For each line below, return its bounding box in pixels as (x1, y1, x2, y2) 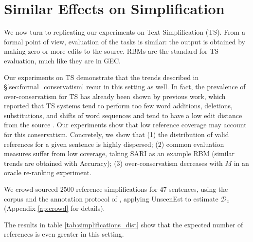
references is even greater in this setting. (4, 229, 124, 239)
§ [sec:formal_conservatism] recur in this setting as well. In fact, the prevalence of (4, 81, 246, 92)
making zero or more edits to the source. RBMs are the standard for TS (4, 46, 219, 56)
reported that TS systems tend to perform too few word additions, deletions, (4, 101, 233, 111)
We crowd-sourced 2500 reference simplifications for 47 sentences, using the (4, 184, 228, 194)
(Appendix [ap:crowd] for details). (4, 203, 105, 213)
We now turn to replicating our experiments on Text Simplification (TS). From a (4, 27, 245, 37)
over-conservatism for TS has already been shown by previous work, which (4, 91, 226, 101)
